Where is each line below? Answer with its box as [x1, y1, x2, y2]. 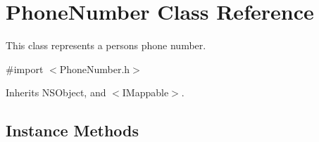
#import [6, 61, 44, 76]
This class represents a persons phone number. [6, 38, 206, 53]
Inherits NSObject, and [6, 85, 106, 100]
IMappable [122, 85, 169, 100]
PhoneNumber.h [59, 61, 130, 76]
